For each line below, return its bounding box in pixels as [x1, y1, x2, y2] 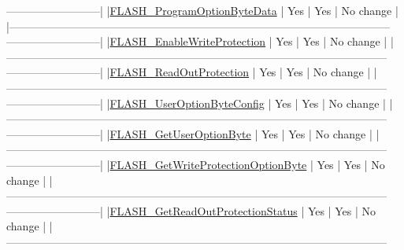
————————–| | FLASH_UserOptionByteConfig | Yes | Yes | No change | [6, 94, 386, 111]
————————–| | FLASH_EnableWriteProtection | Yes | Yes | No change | [6, 33, 387, 50]
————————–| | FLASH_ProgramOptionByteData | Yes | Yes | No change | [6, 2, 398, 18]
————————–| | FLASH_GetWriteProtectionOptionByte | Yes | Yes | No [6, 156, 385, 172]
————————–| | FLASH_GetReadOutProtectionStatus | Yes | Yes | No [6, 202, 376, 219]
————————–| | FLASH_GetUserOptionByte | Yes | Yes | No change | [6, 125, 372, 142]
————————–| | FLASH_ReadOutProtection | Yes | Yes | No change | [6, 64, 371, 80]
